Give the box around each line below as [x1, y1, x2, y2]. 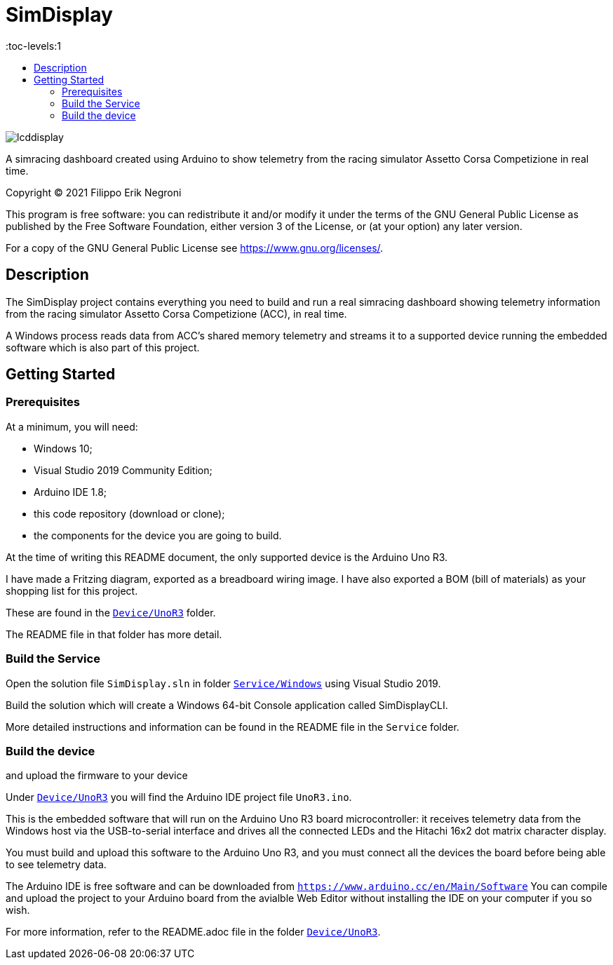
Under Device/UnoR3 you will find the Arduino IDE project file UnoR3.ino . [6, 791, 352, 804]
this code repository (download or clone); [34, 507, 225, 520]
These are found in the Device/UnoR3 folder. [6, 606, 216, 619]
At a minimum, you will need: [6, 420, 138, 433]
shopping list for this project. [6, 584, 138, 597]
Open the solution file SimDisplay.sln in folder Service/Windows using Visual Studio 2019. [6, 677, 441, 689]
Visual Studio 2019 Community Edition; [34, 464, 213, 476]
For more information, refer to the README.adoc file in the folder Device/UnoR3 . [6, 926, 381, 938]
